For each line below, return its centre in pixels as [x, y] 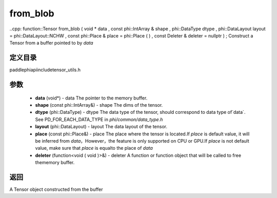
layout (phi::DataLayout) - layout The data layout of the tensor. [101, 127]
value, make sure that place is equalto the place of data [94, 148]
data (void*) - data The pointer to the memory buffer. [91, 98]
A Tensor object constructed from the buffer [56, 189]
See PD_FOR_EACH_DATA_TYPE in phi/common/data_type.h [99, 119]
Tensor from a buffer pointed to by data [51, 43]
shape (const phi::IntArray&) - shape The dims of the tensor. [99, 105]
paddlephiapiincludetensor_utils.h [45, 70]
